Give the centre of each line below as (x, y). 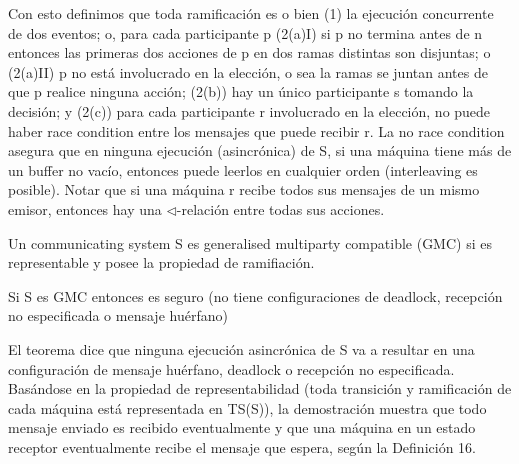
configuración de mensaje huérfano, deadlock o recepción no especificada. (231, 368)
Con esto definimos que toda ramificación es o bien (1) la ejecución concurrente (251, 13)
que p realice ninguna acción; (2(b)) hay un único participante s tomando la (241, 91)
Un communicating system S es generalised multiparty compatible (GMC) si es (250, 242)
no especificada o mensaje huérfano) (118, 315)
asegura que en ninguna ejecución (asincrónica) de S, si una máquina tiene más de (260, 150)
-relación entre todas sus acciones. (280, 208)
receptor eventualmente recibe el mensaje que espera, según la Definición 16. (242, 446)
